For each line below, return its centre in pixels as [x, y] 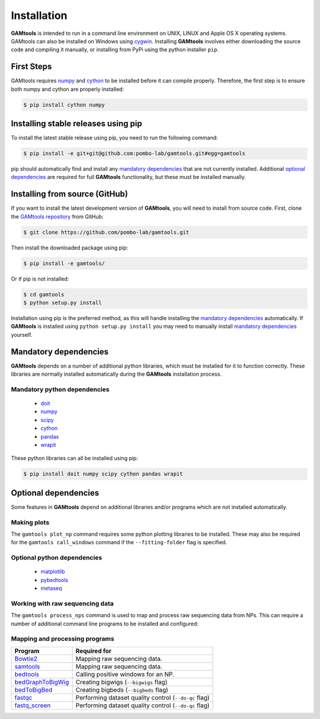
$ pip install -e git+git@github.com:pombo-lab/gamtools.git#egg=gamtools [135, 154]
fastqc [23, 698]
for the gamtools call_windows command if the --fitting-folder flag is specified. [119, 542]
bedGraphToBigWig [42, 682]
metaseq [51, 588]
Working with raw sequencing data [62, 603]
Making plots [30, 522]
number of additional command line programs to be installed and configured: [105, 624]
